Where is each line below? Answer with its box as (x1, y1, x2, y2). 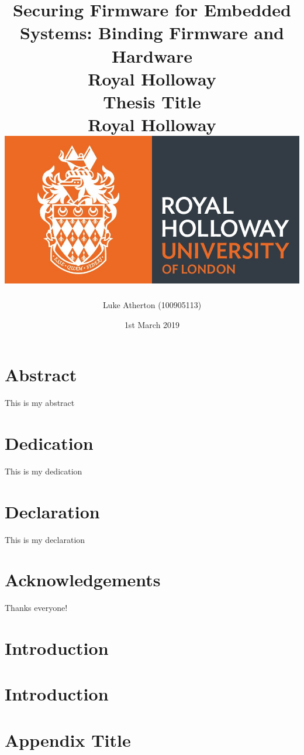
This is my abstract (5, 397, 75, 409)
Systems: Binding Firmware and (20, 21, 284, 45)
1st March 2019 (124, 318, 180, 330)
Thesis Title (103, 89, 201, 113)
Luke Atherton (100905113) (102, 298, 202, 310)
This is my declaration (5, 533, 85, 545)
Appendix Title (5, 727, 131, 751)
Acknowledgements (5, 568, 161, 592)
